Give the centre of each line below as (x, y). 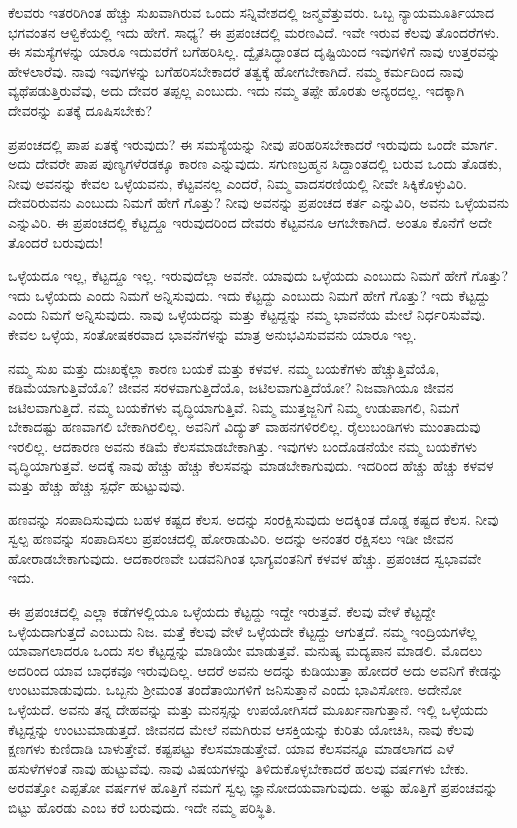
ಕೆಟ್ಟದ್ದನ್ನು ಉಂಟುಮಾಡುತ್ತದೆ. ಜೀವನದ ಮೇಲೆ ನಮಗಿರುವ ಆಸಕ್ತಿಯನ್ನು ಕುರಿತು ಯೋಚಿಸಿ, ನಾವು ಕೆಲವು (241, 728)
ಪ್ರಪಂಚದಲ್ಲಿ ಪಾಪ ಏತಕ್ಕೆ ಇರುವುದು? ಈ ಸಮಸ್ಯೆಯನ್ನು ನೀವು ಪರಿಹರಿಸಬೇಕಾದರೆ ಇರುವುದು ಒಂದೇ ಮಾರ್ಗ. (253, 143)
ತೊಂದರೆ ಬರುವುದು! (55, 241)
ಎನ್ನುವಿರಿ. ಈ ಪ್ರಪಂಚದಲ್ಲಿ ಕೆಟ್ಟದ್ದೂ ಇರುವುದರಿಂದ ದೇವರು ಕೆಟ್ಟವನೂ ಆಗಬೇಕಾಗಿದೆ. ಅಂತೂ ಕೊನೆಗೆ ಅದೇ (250, 221)
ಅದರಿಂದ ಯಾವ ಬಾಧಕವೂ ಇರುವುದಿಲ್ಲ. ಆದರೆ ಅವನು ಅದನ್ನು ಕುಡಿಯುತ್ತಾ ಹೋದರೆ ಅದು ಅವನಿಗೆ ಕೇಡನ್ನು (255, 669)
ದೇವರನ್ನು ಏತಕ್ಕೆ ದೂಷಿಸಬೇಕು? (80, 109)
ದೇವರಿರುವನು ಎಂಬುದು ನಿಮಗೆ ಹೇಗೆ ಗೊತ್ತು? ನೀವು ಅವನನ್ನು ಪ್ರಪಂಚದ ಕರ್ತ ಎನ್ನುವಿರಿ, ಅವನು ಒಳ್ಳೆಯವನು (259, 202)
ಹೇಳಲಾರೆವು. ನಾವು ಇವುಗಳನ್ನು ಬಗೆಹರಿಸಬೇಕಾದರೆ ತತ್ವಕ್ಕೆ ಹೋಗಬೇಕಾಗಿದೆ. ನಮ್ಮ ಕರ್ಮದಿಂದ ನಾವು (236, 70)
